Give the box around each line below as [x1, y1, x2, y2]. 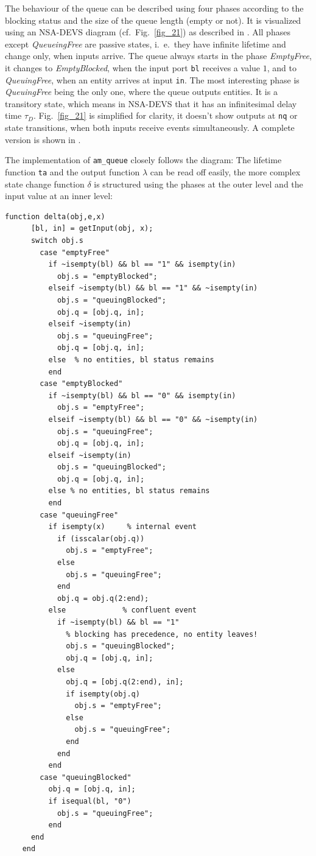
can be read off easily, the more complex [150, 165, 301, 178]
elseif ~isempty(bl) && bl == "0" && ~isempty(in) [48, 415, 258, 424]
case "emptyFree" [40, 248, 110, 257]
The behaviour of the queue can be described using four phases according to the [5, 2, 304, 14]
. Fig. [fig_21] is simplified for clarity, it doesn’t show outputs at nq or [33, 109, 298, 122]
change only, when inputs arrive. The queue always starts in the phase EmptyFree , [5, 49, 312, 62]
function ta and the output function [5, 165, 140, 178]
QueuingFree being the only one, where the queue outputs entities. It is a [5, 85, 278, 98]
